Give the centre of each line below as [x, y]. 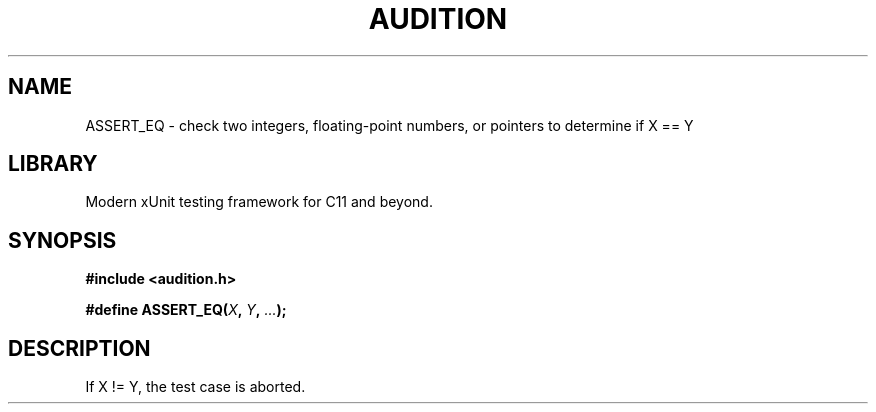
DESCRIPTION [79, 348]
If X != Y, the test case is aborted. [195, 387]
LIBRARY [53, 164]
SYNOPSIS [62, 240]
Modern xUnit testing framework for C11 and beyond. [259, 202]
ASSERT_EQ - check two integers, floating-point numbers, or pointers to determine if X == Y [389, 125]
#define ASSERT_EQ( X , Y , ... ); [186, 310]
